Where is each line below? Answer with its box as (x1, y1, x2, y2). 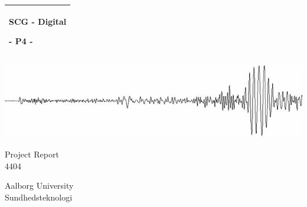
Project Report (5, 147, 59, 160)
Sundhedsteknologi (5, 190, 73, 203)
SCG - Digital (9, 15, 67, 27)
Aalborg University (5, 179, 74, 192)
